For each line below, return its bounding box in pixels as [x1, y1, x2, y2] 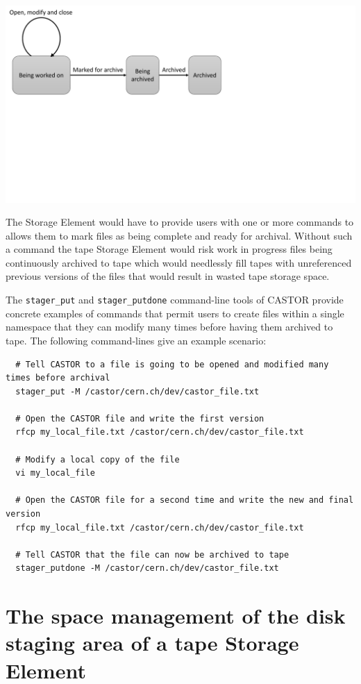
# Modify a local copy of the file [15, 454, 180, 465]
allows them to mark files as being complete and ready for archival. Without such [6, 228, 353, 242]
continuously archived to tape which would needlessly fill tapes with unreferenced [6, 255, 352, 269]
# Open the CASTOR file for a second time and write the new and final [15, 495, 354, 506]
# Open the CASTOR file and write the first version [15, 413, 265, 424]
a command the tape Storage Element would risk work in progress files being [6, 242, 333, 256]
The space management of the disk [6, 601, 346, 630]
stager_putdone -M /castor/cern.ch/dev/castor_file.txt [15, 563, 279, 574]
